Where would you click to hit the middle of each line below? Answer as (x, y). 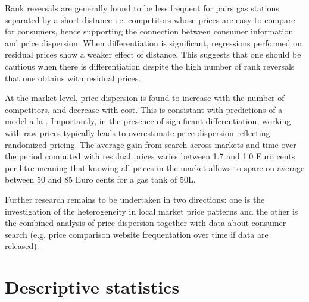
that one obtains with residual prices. (73, 78)
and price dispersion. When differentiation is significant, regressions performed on (154, 43)
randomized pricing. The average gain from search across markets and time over (151, 144)
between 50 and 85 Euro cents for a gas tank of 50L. (100, 179)
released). (22, 246)
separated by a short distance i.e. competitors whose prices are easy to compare (150, 19)
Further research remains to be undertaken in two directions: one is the (135, 199)
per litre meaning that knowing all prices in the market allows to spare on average (155, 167)
